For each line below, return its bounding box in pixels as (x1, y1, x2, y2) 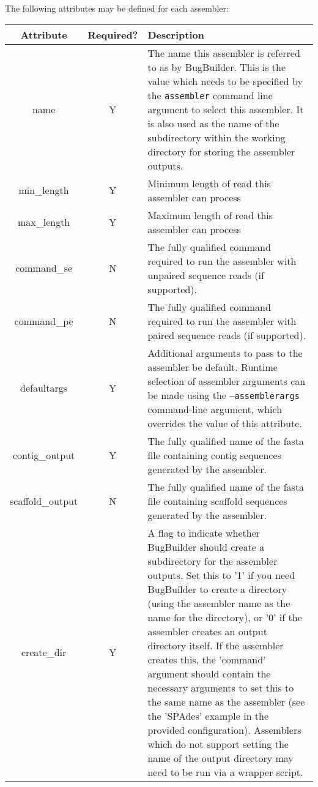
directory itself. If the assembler (147, 638, 284, 652)
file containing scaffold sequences (147, 493, 287, 508)
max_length (17, 215, 70, 229)
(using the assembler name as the (147, 595, 290, 610)
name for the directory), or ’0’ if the (147, 610, 302, 624)
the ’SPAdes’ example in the (147, 708, 269, 723)
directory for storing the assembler (147, 144, 295, 159)
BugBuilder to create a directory (147, 581, 287, 596)
